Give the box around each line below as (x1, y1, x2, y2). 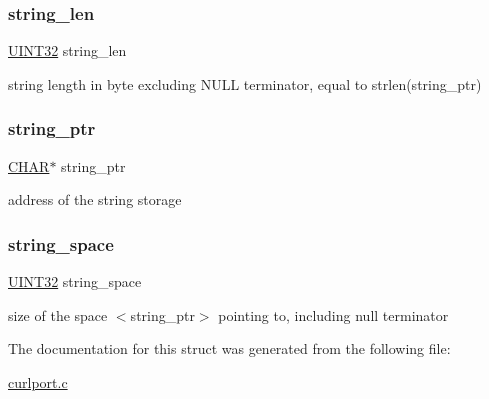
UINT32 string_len (8, 40, 127, 61)
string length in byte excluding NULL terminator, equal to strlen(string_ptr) (8, 73, 482, 94)
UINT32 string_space (8, 271, 142, 292)
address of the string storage (8, 189, 182, 210)
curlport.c (8, 371, 68, 392)
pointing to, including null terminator (218, 304, 449, 325)
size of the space (8, 304, 108, 325)
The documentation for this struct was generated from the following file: (8, 338, 451, 359)
